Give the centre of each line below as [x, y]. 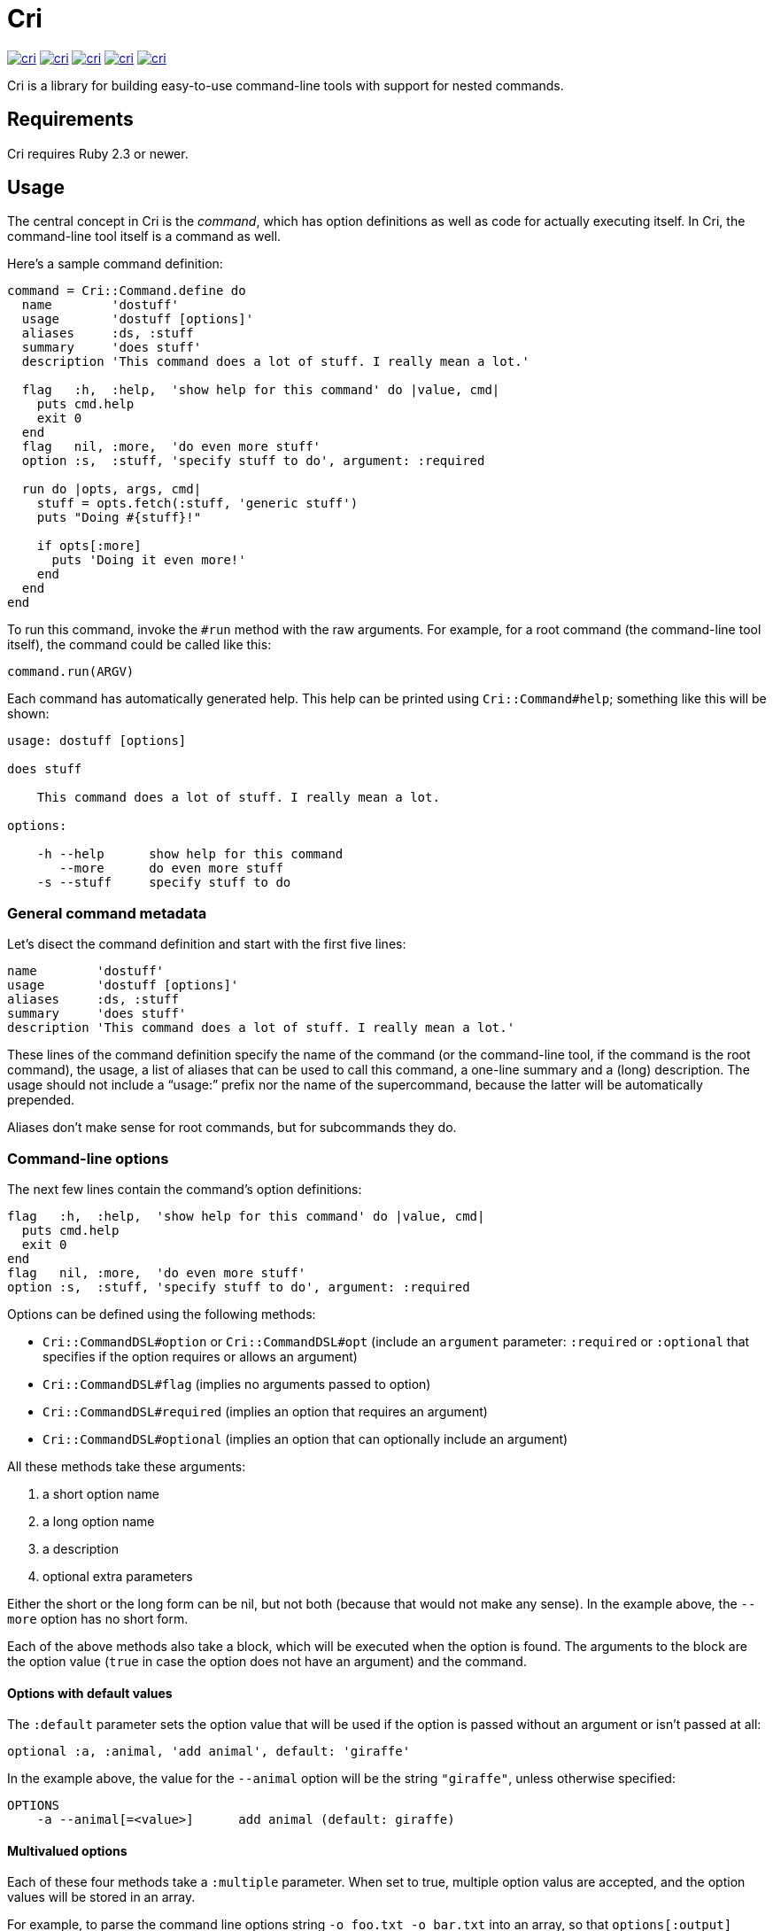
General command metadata [107, 913]
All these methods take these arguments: [127, 1466]
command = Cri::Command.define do [127, 291]
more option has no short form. [98, 1618]
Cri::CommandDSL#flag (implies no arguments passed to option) [237, 1384]
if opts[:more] [89, 546]
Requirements [70, 120]
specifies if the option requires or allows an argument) [200, 1356]
